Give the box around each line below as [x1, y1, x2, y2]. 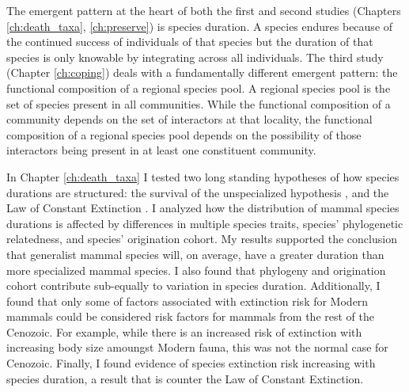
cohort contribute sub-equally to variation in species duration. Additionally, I [6, 277, 381, 294]
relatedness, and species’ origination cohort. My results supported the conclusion [6, 230, 397, 247]
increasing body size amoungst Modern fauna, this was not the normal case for [6, 339, 388, 356]
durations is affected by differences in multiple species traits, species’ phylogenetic [6, 215, 403, 231]
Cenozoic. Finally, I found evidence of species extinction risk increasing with [6, 355, 376, 371]
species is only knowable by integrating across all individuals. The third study [6, 48, 384, 65]
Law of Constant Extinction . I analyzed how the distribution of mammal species [6, 200, 400, 216]
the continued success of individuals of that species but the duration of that [6, 33, 373, 50]
